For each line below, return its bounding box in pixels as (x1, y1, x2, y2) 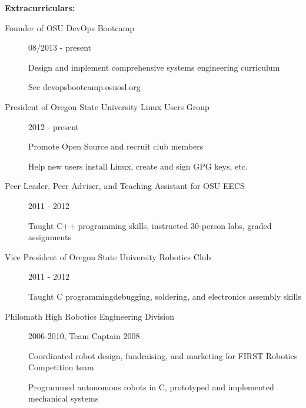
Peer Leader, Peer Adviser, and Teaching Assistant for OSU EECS (5, 180, 245, 192)
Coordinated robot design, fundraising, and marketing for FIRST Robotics (28, 349, 298, 361)
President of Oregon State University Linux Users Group (5, 100, 209, 112)
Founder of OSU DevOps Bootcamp (5, 21, 135, 34)
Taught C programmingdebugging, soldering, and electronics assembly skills (28, 290, 301, 302)
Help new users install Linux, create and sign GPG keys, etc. (28, 160, 248, 172)
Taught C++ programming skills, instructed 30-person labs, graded (28, 219, 272, 231)
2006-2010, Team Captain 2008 (28, 330, 140, 342)
